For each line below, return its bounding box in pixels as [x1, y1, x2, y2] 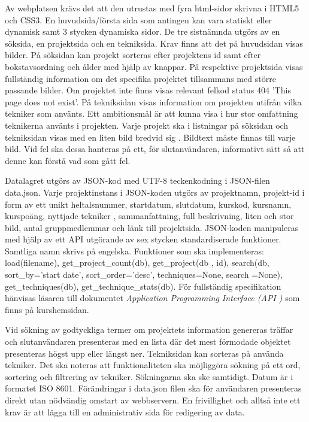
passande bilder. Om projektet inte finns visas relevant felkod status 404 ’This [5, 84, 291, 96]
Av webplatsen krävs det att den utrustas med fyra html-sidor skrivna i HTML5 [5, 2, 299, 14]
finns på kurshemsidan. [5, 303, 89, 315]
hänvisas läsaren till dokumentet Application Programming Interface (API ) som [5, 292, 300, 304]
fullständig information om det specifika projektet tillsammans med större [5, 72, 276, 84]
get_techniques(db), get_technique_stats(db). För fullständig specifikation [5, 280, 281, 292]
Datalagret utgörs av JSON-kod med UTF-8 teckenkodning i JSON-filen [5, 174, 270, 187]
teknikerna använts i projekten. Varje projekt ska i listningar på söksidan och [5, 119, 289, 131]
